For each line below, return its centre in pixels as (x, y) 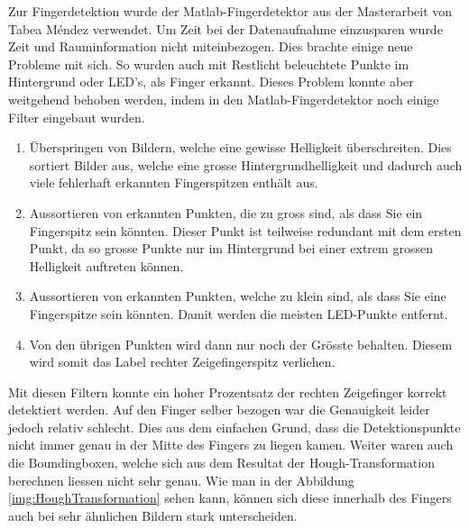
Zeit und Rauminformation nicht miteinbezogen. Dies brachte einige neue (211, 46)
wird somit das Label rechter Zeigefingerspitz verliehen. (182, 362)
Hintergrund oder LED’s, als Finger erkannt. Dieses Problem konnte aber (211, 82)
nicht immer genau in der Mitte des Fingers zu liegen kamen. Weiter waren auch (231, 445)
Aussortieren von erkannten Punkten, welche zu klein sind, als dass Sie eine (238, 296)
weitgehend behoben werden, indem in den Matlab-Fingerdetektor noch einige (224, 99)
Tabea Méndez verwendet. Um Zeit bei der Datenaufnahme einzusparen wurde (225, 28)
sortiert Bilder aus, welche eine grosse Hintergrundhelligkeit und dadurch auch (246, 164)
